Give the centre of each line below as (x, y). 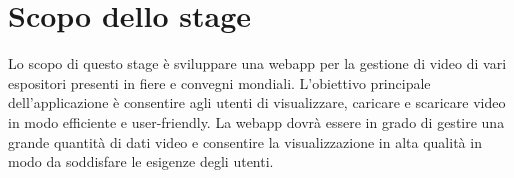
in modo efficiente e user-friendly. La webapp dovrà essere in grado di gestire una (256, 121)
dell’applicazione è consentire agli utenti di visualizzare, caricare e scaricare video (257, 102)
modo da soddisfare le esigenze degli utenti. (141, 161)
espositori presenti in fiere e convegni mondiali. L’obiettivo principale (219, 82)
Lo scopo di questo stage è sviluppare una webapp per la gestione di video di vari (257, 63)
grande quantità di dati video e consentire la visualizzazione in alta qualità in (245, 141)
